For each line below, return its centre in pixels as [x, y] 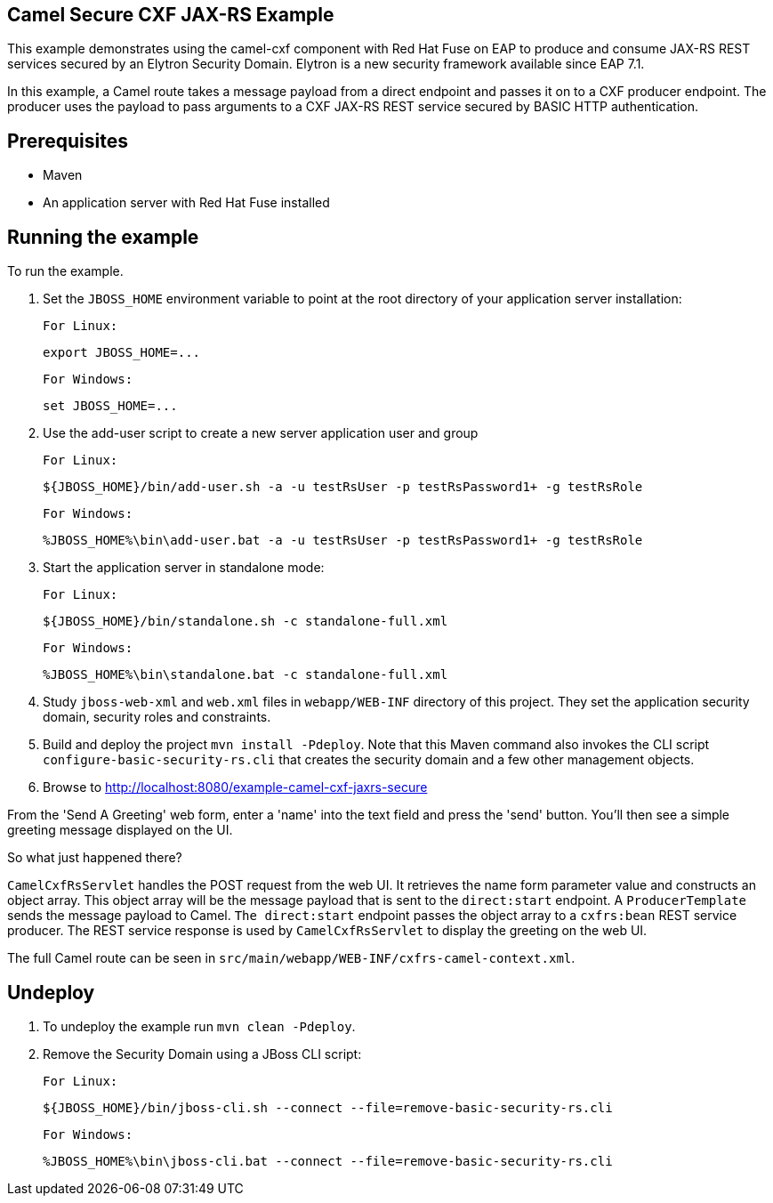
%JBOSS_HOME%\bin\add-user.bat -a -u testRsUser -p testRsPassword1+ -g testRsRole [343, 541]
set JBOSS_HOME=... [110, 406]
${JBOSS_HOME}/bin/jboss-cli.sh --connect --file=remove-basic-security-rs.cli [328, 1107]
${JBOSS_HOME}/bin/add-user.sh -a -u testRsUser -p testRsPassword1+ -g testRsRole [343, 487]
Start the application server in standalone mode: [184, 568]
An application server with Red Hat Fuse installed [186, 203]
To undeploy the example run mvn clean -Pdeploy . [199, 1026]
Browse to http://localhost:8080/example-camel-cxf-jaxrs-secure [235, 787]
